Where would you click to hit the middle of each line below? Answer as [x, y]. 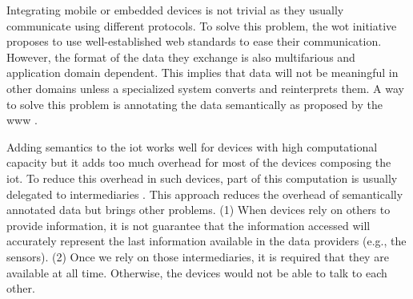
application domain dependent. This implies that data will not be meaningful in [202, 73]
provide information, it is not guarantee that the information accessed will [188, 225]
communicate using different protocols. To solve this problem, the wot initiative [202, 25]
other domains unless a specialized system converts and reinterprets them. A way [205, 88]
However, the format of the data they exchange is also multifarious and [181, 57]
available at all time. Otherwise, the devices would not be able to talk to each [197, 272]
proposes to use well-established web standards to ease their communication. [194, 41]
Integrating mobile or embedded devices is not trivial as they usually [175, 10]
